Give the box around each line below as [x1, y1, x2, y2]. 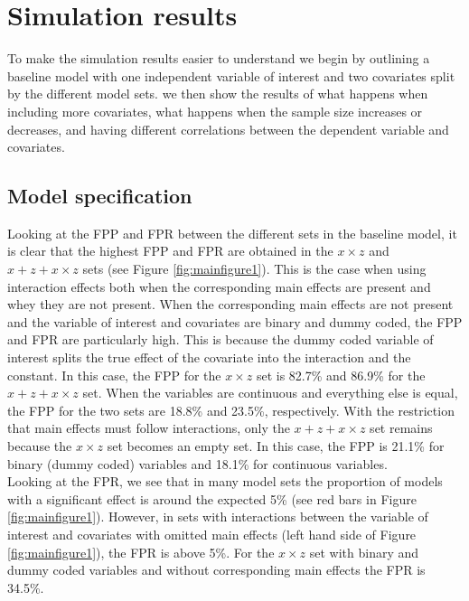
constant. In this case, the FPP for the [7, 365, 221, 384]
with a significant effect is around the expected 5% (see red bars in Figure [7, 489, 417, 508]
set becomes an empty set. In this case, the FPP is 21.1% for [107, 437, 445, 455]
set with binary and [309, 542, 419, 561]
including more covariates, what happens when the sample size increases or [7, 101, 423, 120]
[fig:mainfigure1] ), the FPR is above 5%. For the [7, 542, 275, 561]
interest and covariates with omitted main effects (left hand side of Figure [7, 524, 417, 543]
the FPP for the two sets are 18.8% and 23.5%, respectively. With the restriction [7, 400, 455, 419]
